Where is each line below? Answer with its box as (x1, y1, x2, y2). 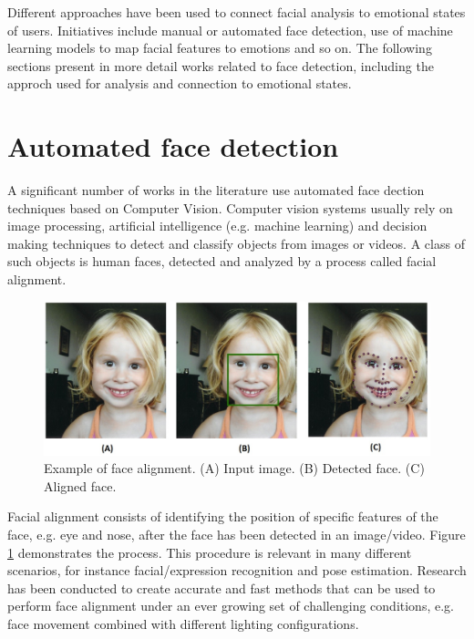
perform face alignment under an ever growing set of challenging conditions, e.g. (7, 596, 454, 615)
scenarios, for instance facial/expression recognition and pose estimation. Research (7, 561, 467, 580)
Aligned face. (44, 476, 117, 495)
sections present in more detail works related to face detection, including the (7, 56, 434, 75)
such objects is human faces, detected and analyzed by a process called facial (7, 252, 437, 271)
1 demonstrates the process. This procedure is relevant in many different (7, 542, 412, 562)
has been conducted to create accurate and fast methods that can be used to (7, 578, 436, 597)
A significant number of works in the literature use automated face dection (7, 180, 425, 200)
